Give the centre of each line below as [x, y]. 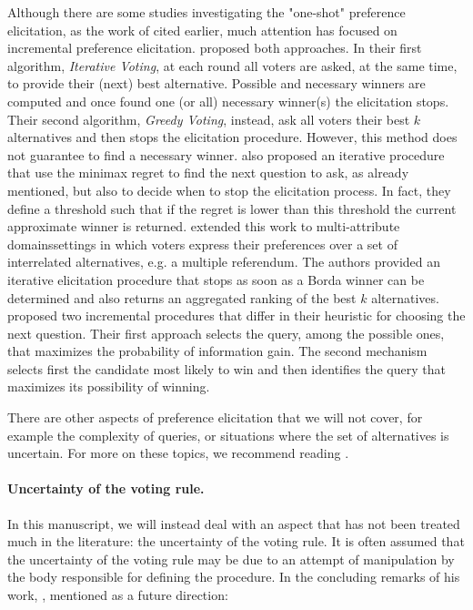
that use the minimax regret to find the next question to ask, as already [208, 173]
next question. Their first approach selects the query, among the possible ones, [226, 333]
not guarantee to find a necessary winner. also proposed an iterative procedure [226, 154]
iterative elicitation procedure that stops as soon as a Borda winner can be [216, 279]
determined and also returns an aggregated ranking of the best [182, 297]
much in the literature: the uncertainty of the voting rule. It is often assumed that [236, 541]
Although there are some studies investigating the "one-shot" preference [206, 12]
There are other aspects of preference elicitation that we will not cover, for [215, 417]
